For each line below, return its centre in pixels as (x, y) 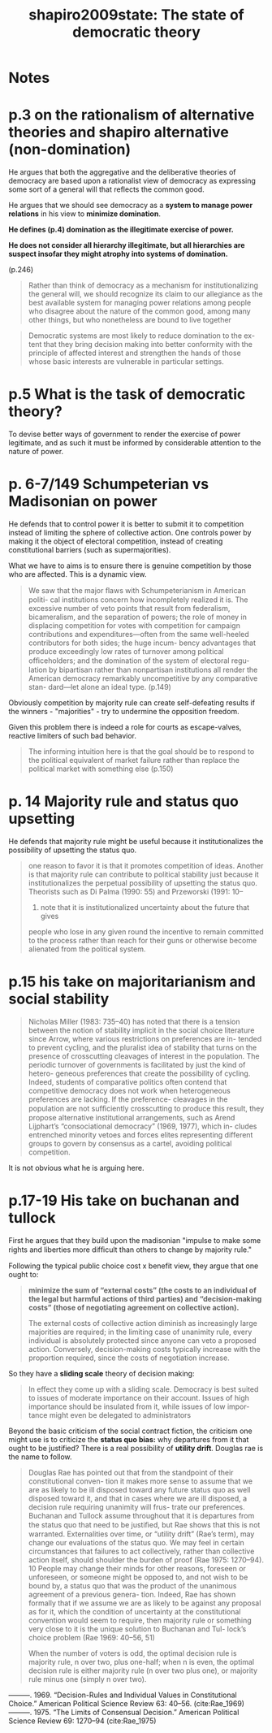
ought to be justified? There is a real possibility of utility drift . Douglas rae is (136, 1448)
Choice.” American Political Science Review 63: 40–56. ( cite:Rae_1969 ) (127, 1703)
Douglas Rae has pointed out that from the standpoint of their (131, 1472)
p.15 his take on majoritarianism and (132, 982)
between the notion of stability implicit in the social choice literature (141, 1030)
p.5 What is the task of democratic (127, 394)
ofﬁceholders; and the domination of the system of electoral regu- (139, 661)
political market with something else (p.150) (101, 769)
